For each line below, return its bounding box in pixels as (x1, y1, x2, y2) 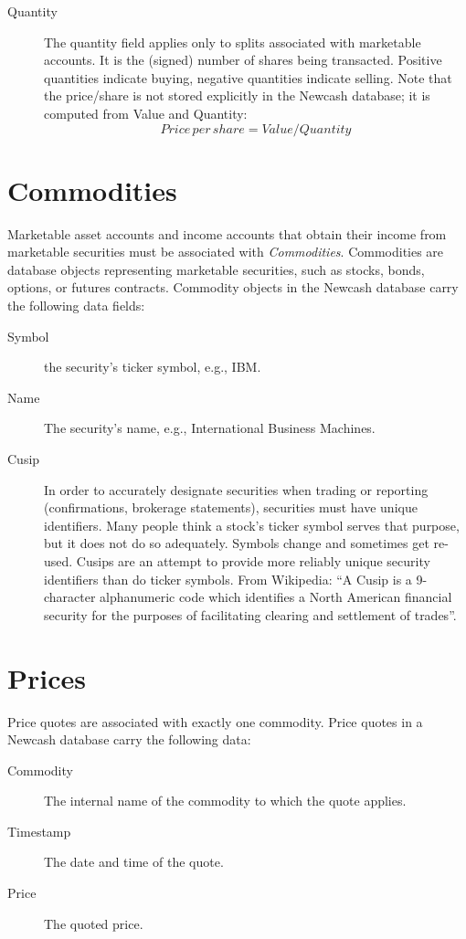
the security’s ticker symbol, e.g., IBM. (44, 357, 261, 376)
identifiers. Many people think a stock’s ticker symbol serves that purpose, (44, 515, 460, 534)
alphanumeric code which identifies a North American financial (100, 587, 452, 607)
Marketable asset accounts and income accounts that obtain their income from (7, 224, 447, 243)
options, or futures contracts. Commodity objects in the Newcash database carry (7, 278, 459, 297)
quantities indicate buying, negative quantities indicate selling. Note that (44, 68, 452, 87)
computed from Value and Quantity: (44, 103, 248, 122)
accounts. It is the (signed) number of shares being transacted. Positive (44, 50, 442, 69)
